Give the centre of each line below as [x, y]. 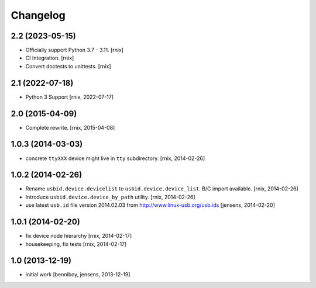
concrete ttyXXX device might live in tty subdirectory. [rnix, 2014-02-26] [115, 158]
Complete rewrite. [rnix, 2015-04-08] [70, 127]
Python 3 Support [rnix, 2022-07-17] [70, 97]
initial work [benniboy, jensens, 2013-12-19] [78, 275]
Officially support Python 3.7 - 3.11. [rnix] [75, 50]
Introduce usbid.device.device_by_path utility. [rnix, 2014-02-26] [110, 197]
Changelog [38, 15]
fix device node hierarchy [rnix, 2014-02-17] [79, 236]
